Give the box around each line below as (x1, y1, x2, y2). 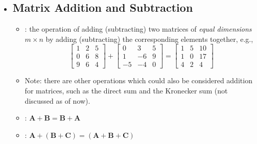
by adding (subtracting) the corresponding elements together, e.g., (45, 33, 253, 44)
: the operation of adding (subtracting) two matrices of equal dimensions (25, 23, 252, 34)
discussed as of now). (25, 95, 90, 106)
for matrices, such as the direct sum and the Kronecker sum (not (25, 85, 228, 96)
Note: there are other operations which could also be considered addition (25, 75, 252, 86)
